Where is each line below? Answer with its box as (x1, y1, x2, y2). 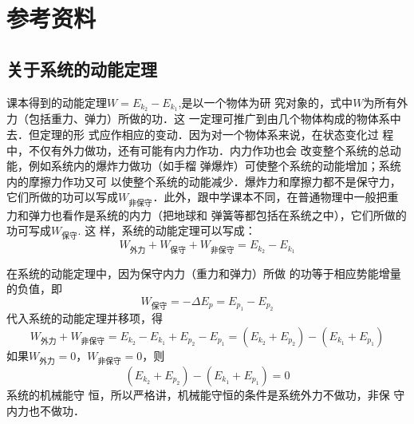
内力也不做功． (6, 402, 85, 418)
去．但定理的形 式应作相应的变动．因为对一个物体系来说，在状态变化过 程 (6, 126, 394, 143)
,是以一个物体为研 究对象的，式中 (178, 93, 353, 110)
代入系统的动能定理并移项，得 (6, 310, 163, 327)
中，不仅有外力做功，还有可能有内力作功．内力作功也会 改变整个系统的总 (6, 141, 390, 158)
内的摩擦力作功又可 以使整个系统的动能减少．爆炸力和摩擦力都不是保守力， (6, 172, 401, 189)
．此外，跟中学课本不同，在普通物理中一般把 (152, 188, 388, 205)
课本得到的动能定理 (6, 93, 107, 110)
